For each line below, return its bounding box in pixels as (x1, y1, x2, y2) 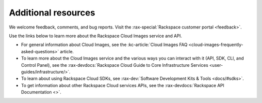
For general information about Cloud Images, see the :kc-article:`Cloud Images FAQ (21, 42, 188, 48)
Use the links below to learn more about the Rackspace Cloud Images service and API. (9, 33, 182, 39)
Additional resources (9, 7, 96, 18)
